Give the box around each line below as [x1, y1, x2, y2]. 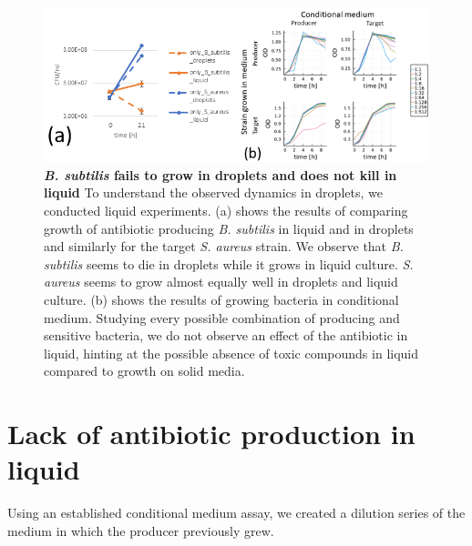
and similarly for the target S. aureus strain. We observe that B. [44, 237, 404, 256]
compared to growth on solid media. [44, 361, 245, 380]
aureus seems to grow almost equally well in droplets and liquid [44, 272, 398, 291]
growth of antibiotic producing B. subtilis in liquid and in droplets [44, 218, 414, 238]
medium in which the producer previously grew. [7, 521, 274, 540]
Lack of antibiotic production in [7, 415, 416, 452]
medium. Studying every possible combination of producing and [44, 308, 400, 327]
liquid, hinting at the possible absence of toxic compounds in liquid [44, 343, 419, 362]
